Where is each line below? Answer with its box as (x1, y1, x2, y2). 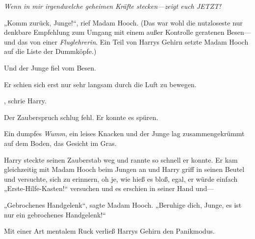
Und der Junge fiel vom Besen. (4, 62, 96, 72)
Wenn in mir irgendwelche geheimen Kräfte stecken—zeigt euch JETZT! (4, 1, 221, 11)
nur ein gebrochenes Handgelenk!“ (4, 209, 106, 219)
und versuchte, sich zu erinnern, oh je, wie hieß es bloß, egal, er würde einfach (4, 173, 238, 184)
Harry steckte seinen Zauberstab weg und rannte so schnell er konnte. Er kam (4, 154, 238, 165)
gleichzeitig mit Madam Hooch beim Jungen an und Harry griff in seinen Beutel (4, 164, 245, 174)
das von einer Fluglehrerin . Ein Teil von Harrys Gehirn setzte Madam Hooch (18, 36, 249, 47)
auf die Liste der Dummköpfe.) (4, 46, 97, 56)
